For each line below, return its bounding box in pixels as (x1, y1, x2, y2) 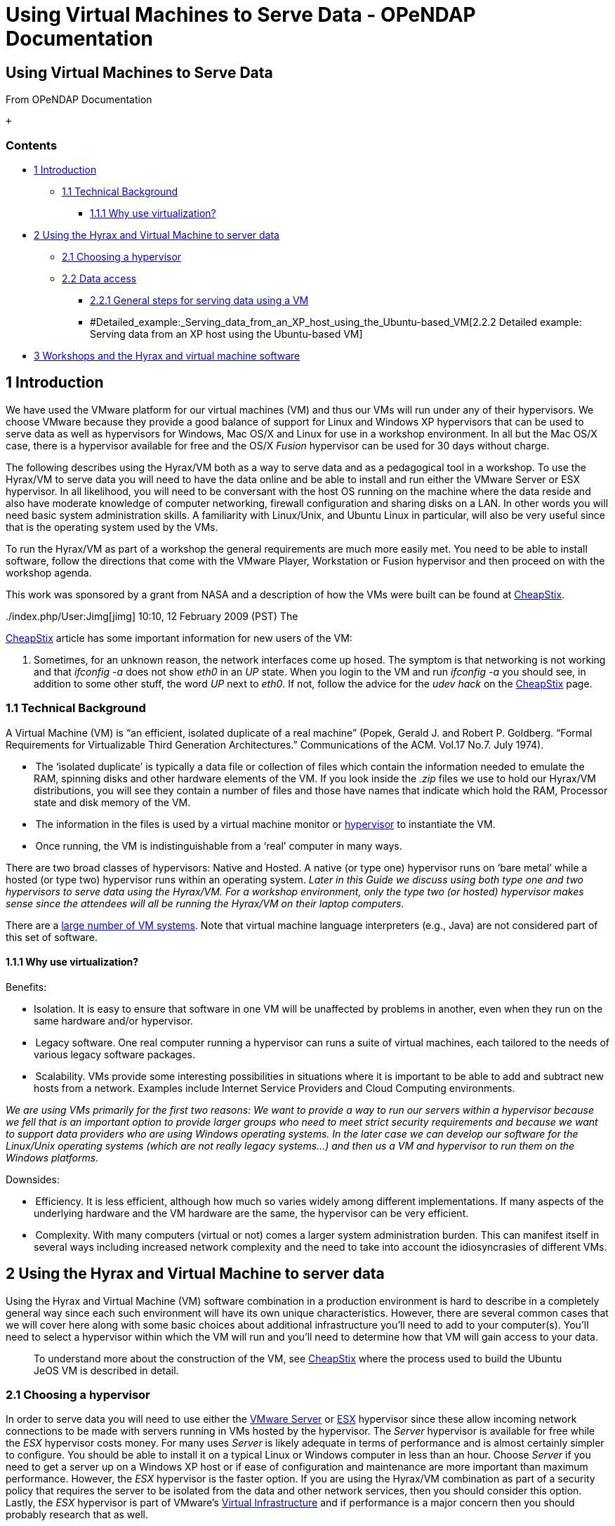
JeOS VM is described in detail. (34, 1364, 179, 1376)
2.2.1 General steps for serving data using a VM (90, 294, 309, 306)
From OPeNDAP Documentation (6, 93, 152, 106)
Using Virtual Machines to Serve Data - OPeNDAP (6, 3, 476, 27)
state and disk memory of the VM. (34, 796, 191, 808)
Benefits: (6, 980, 47, 993)
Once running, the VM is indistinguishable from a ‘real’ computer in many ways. (35, 839, 402, 852)
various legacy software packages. (34, 1048, 196, 1060)
